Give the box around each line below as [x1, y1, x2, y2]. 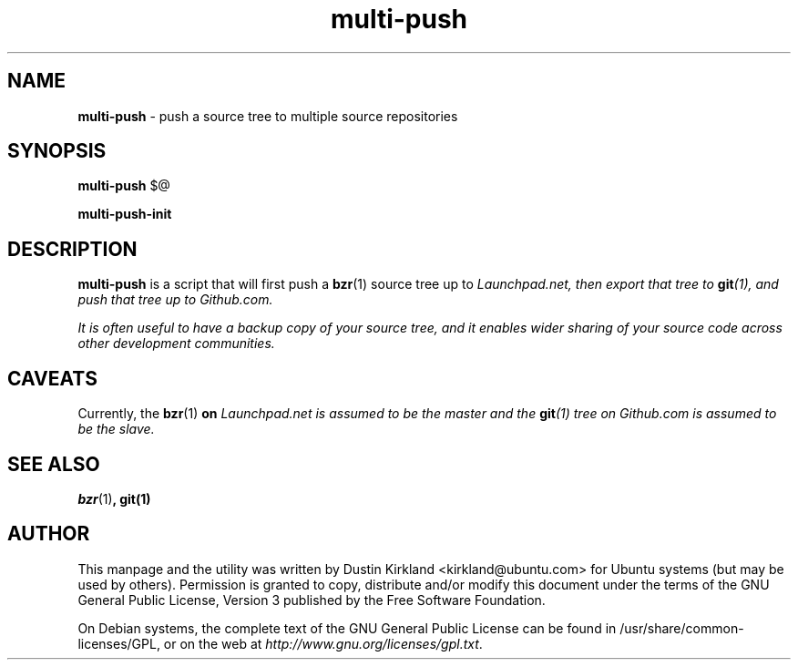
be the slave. [77, 421, 155, 437]
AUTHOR [7, 522, 90, 546]
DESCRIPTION [7, 237, 138, 261]
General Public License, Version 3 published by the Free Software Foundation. [77, 591, 546, 608]
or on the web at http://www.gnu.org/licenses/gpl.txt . [163, 635, 483, 652]
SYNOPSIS [7, 139, 107, 163]
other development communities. [77, 335, 275, 352]
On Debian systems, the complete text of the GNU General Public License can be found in [77, 620, 617, 636]
